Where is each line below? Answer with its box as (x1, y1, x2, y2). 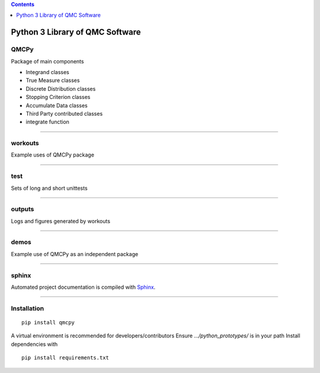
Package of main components (11, 58, 84, 65)
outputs (11, 205, 34, 213)
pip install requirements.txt (21, 355, 110, 361)
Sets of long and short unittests (11, 184, 88, 192)
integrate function (25, 119, 69, 126)
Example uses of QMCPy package (11, 151, 95, 158)
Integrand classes (25, 68, 69, 75)
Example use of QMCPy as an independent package (11, 250, 139, 257)
